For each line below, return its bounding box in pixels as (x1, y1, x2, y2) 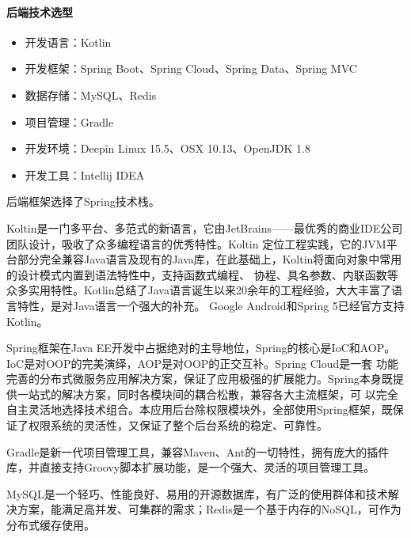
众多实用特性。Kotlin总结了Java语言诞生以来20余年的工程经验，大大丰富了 (6, 282, 391, 298)
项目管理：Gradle (25, 113, 114, 130)
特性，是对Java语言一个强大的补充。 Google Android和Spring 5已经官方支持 (17, 297, 405, 313)
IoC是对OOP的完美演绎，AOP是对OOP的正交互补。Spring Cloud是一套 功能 (6, 354, 398, 371)
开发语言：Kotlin (25, 33, 112, 50)
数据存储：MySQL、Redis (25, 86, 157, 103)
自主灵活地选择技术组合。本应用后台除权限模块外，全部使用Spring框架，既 (6, 401, 393, 418)
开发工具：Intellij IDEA (25, 166, 145, 183)
